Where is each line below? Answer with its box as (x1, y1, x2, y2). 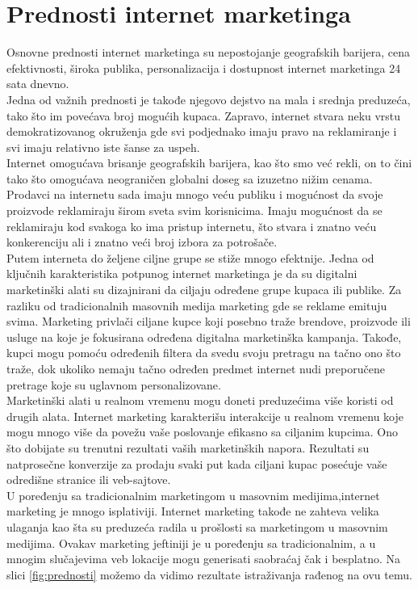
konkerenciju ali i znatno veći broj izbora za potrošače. (6, 233, 278, 250)
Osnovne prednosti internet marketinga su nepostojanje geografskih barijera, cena (6, 44, 410, 61)
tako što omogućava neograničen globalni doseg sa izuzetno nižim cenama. (6, 170, 373, 187)
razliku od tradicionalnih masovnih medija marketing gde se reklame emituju (6, 297, 387, 313)
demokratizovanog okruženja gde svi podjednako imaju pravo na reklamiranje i (6, 123, 397, 140)
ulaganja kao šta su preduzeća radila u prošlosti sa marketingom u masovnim (6, 518, 388, 535)
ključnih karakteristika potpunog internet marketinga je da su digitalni (6, 265, 357, 282)
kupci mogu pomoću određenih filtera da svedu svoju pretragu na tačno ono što (6, 344, 401, 361)
